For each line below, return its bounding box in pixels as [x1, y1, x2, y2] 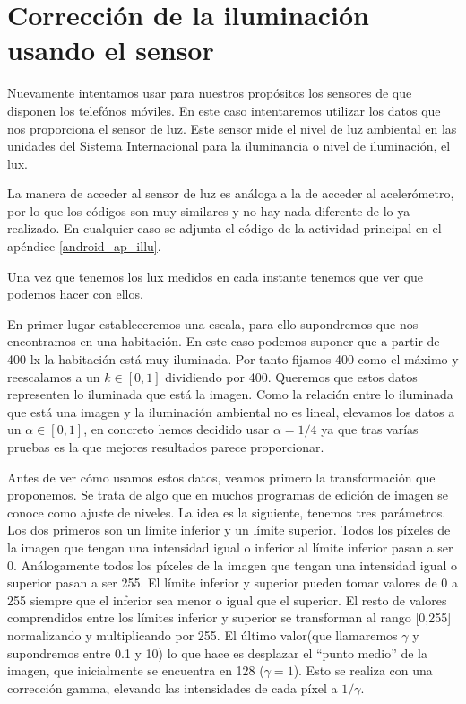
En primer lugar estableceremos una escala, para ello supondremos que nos [7, 314, 419, 333]
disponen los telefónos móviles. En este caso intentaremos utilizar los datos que [7, 100, 441, 119]
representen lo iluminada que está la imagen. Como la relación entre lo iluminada [7, 385, 453, 404]
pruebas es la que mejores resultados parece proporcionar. [7, 438, 324, 456]
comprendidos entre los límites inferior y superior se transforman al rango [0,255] [7, 608, 452, 627]
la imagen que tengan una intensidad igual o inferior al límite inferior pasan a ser [7, 537, 453, 556]
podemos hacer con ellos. [7, 284, 143, 303]
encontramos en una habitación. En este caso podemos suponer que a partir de [7, 332, 440, 351]
